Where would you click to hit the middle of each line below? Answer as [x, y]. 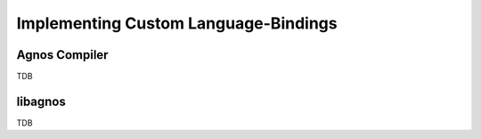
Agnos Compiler [62, 55]
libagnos [41, 101]
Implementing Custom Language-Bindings [177, 23]
